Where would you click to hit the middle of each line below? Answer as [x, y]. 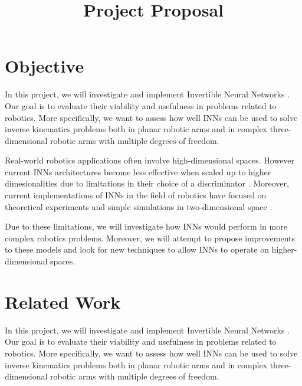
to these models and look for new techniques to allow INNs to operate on [137, 249]
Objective [45, 66]
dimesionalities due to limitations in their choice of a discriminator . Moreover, [147, 183]
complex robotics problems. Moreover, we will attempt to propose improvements [150, 238]
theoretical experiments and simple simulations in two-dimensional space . [139, 206]
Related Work [63, 301]
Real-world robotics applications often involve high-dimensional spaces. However [150, 160]
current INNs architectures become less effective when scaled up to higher [138, 171]
